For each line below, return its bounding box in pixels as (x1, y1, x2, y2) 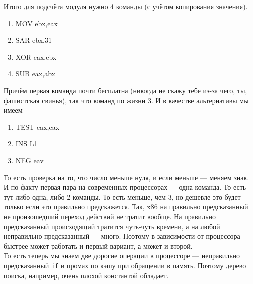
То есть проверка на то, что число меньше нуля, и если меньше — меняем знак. (4, 172, 249, 182)
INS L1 (15, 138, 38, 149)
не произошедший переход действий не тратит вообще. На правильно (4, 211, 216, 221)
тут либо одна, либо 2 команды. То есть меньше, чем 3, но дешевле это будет (4, 191, 241, 202)
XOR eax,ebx (15, 51, 57, 62)
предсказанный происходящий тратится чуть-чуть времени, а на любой (4, 221, 220, 231)
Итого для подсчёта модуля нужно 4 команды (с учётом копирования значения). (4, 1, 248, 11)
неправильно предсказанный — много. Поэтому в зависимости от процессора (4, 231, 240, 241)
